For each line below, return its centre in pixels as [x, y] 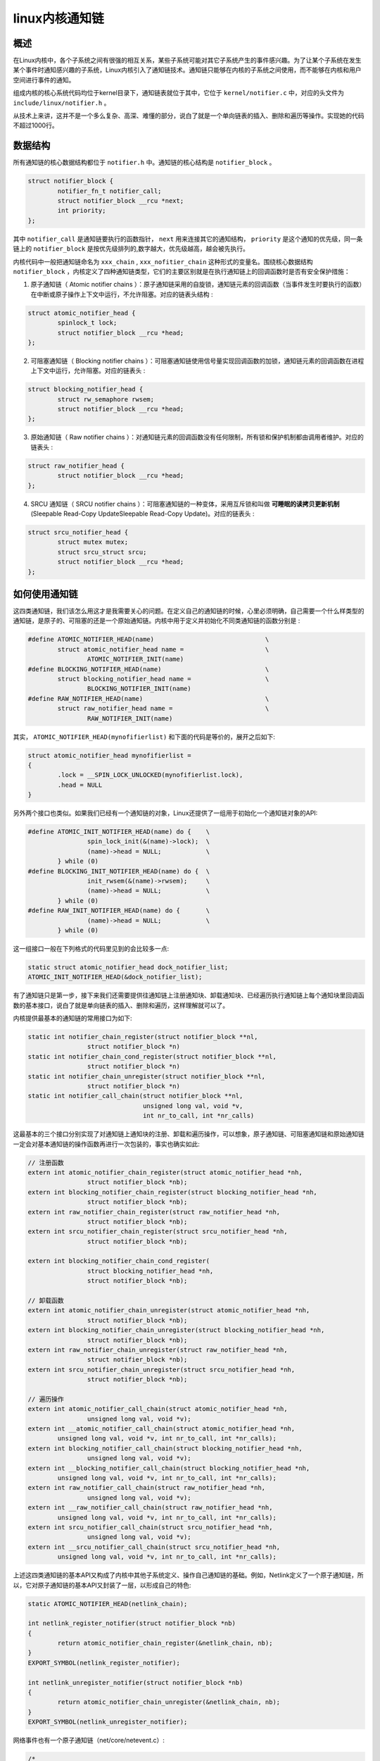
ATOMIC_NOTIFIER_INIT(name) [135, 659]
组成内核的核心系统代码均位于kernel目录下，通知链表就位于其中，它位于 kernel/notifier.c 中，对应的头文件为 [179, 93]
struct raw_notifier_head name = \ [163, 709]
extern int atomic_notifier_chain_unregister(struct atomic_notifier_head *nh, [169, 1311]
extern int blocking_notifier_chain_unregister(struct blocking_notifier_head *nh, [176, 1330]
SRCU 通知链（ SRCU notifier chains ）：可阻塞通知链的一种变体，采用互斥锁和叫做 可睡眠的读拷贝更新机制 [185, 504]
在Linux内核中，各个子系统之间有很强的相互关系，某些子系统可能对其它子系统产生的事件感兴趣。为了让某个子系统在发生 [187, 61]
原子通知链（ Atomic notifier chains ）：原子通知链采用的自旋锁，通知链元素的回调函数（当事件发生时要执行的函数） [196, 285]
